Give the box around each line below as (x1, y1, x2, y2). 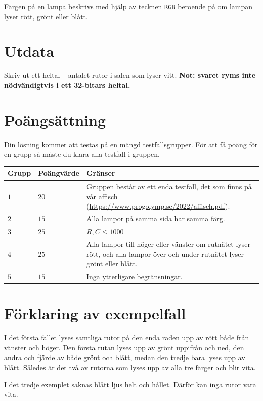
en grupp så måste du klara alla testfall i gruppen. (4, 149, 160, 159)
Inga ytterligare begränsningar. (86, 271, 183, 281)
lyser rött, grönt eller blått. (4, 11, 88, 21)
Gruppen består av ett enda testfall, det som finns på (86, 181, 252, 192)
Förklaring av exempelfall (4, 303, 186, 324)
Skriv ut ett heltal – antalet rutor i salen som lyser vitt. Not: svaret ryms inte (4, 70, 256, 80)
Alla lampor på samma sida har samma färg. (86, 213, 225, 224)
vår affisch (86, 191, 118, 201)
